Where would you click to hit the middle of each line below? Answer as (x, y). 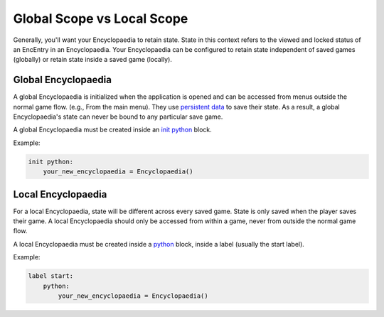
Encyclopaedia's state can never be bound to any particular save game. (118, 117)
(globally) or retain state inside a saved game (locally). (92, 60)
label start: (51, 276)
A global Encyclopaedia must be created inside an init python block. (113, 130)
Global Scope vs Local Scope (101, 18)
